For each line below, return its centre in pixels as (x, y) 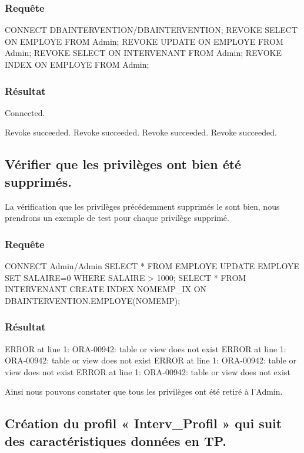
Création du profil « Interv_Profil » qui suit (143, 423)
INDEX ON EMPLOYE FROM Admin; (77, 64)
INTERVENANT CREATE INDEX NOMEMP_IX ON (106, 289)
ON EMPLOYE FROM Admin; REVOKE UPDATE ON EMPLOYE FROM (144, 41)
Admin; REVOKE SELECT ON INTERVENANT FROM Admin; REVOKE (143, 53)
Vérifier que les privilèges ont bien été (123, 164)
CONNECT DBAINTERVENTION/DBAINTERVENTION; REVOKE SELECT (151, 30)
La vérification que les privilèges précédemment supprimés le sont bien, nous (142, 206)
